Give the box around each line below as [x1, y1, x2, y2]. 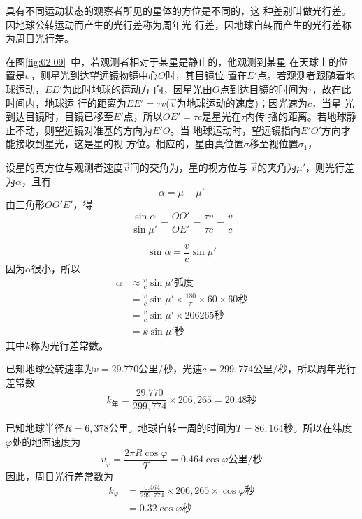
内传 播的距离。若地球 [245, 109, 347, 124]
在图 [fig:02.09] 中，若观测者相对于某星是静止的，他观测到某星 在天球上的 [6, 54, 339, 68]
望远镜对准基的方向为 [54, 122, 152, 137]
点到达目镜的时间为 [219, 81, 308, 96]
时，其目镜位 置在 [165, 68, 247, 82]
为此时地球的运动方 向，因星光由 [62, 81, 212, 96]
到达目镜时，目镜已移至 [6, 109, 113, 124]
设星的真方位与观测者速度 [6, 159, 123, 174]
